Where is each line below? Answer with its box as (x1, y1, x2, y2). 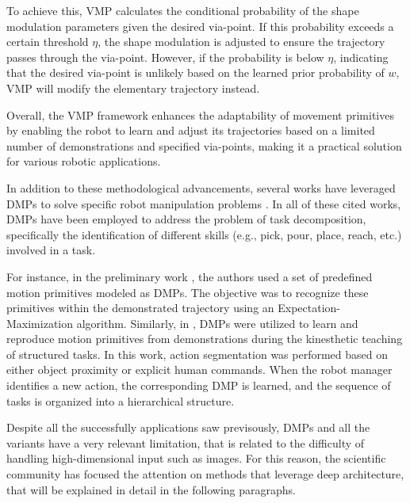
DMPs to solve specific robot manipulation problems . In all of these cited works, (6, 195, 401, 211)
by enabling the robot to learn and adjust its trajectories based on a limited (6, 122, 375, 139)
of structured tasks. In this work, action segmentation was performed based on (6, 345, 388, 362)
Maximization (6, 314, 74, 331)
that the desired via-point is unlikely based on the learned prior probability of (6, 64, 385, 81)
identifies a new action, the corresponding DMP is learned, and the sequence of (6, 377, 391, 394)
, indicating (333, 48, 389, 65)
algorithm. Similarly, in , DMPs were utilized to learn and (76, 314, 358, 331)
